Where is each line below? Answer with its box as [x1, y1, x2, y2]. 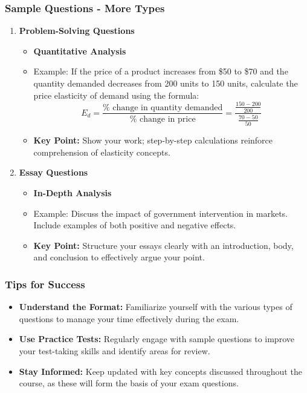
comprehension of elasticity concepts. [33, 145, 170, 158]
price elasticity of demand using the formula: [33, 88, 199, 101]
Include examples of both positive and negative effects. [33, 219, 236, 231]
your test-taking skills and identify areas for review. [19, 344, 210, 357]
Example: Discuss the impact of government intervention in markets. [33, 206, 288, 219]
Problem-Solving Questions [19, 24, 135, 37]
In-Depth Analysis [33, 187, 112, 199]
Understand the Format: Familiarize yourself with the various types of [19, 300, 292, 313]
